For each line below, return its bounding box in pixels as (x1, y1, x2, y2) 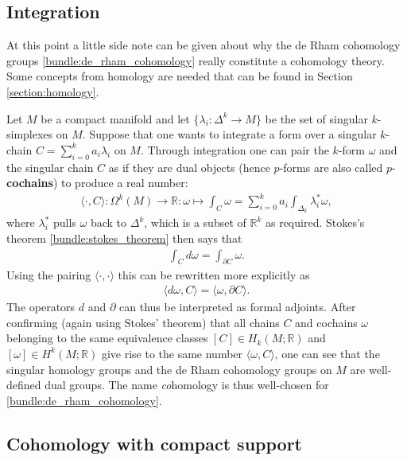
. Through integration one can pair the (140, 141, 329, 158)
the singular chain (6, 158, 94, 175)
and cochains (295, 314, 358, 330)
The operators (6, 298, 76, 315)
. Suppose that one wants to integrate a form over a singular (82, 126, 377, 142)
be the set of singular (265, 110, 368, 127)
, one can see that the (274, 345, 380, 361)
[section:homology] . (6, 83, 99, 99)
